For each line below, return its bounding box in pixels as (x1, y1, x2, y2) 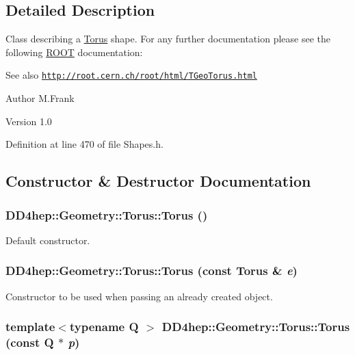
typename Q (69, 318, 139, 335)
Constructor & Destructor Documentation (5, 170, 311, 192)
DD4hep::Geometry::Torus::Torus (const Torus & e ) (5, 262, 298, 279)
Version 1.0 (5, 114, 52, 128)
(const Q (5, 334, 54, 351)
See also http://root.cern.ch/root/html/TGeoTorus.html (5, 68, 257, 82)
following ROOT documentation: (5, 44, 143, 59)
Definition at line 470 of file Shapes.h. (5, 137, 163, 151)
